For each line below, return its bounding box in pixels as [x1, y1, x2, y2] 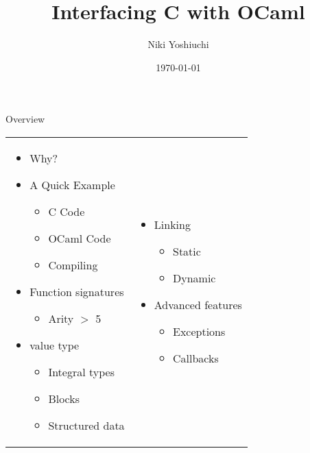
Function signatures [29, 283, 124, 299]
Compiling [48, 256, 98, 273]
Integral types [48, 363, 115, 380]
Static [172, 243, 201, 260]
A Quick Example [29, 176, 115, 193]
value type [29, 336, 80, 353]
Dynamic [172, 270, 216, 286]
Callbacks [172, 350, 219, 367]
